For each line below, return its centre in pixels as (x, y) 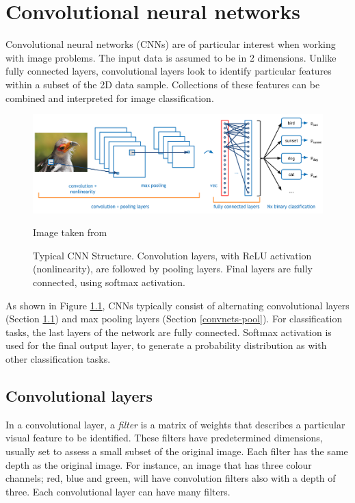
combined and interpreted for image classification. (110, 98)
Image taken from (70, 232)
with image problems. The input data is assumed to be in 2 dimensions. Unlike (171, 57)
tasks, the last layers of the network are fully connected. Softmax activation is (169, 332)
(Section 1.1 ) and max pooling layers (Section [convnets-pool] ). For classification (174, 319)
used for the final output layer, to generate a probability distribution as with (166, 345)
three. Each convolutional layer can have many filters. (118, 491)
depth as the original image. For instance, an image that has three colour (159, 464)
